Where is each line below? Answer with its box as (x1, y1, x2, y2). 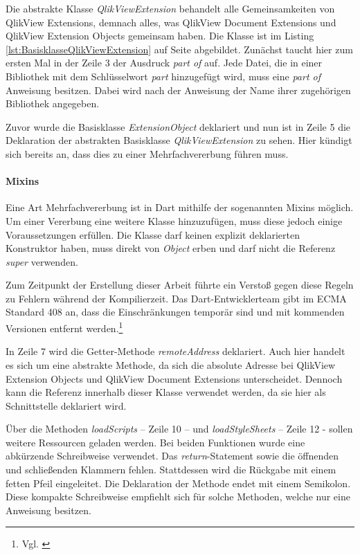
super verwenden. (6, 254, 78, 269)
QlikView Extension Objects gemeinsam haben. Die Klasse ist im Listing (6, 28, 314, 43)
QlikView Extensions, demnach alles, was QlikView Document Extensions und (6, 15, 336, 29)
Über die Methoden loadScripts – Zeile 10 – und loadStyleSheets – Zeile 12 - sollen (6, 421, 353, 436)
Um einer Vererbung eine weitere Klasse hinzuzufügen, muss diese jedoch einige (6, 213, 343, 228)
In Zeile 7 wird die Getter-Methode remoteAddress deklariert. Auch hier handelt (6, 344, 345, 358)
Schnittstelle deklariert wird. (6, 398, 127, 412)
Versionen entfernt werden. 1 (6, 319, 123, 335)
